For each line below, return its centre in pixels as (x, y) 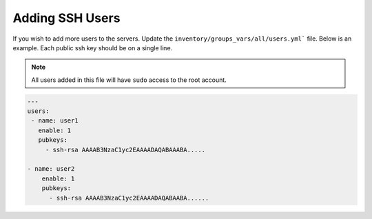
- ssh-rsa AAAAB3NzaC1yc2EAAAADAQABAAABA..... (125, 149)
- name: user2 (51, 169)
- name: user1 (55, 121)
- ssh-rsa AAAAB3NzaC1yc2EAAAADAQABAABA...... (129, 198)
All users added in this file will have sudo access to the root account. (129, 80)
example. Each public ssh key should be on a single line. (93, 48)
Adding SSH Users (66, 18)
